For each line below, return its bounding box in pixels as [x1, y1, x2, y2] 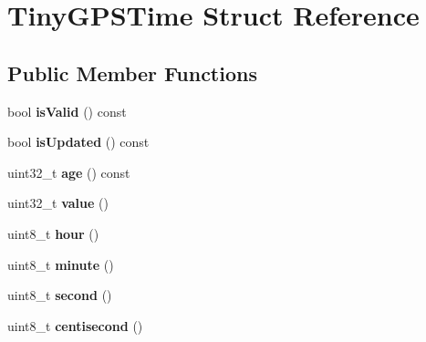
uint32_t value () [7, 193, 109, 212]
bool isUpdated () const [7, 132, 150, 151]
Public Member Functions [7, 58, 257, 87]
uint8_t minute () [7, 254, 114, 274]
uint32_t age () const [7, 162, 130, 181]
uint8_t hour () [7, 223, 99, 243]
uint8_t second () [7, 285, 112, 305]
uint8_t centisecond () [7, 316, 143, 335]
